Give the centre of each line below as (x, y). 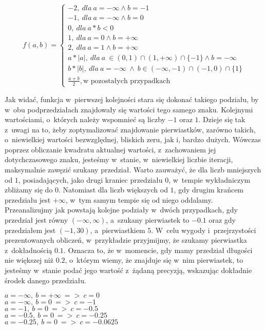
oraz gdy (222, 220)
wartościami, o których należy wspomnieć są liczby (85, 119)
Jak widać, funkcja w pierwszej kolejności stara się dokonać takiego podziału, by (132, 99)
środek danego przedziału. (45, 280)
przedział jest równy (36, 220)
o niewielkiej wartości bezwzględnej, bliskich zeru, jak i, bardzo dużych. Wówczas (133, 139)
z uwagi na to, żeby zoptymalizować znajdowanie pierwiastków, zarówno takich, (130, 129)
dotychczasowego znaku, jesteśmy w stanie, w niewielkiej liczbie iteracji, (119, 159)
